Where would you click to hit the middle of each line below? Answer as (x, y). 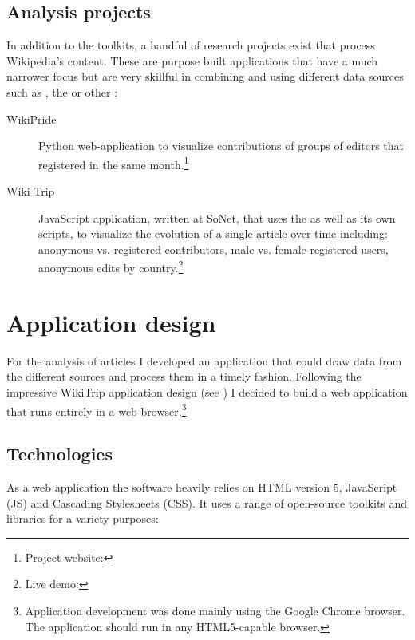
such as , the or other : (62, 91)
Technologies (59, 454)
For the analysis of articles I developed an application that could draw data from (204, 360)
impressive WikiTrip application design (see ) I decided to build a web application (207, 391)
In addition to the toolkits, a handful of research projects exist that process (191, 45)
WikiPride (32, 119)
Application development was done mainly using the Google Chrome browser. (215, 610)
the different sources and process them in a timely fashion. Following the (184, 376)
